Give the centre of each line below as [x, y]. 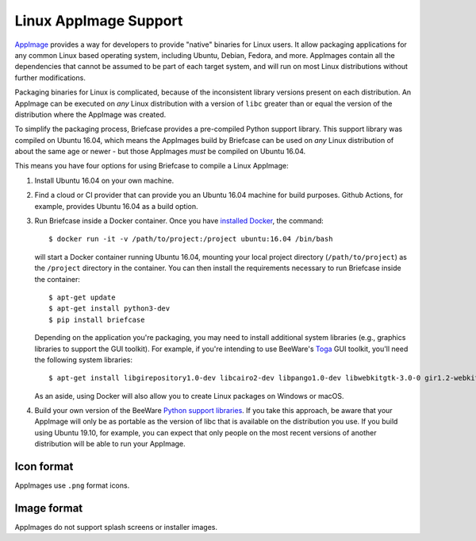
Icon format [44, 467]
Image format [49, 508]
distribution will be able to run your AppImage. [110, 444]
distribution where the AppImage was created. [90, 114]
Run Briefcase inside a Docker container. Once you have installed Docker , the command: [179, 221]
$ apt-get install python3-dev [109, 309]
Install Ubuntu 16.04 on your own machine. [104, 180]
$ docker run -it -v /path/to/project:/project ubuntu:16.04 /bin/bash [191, 239]
